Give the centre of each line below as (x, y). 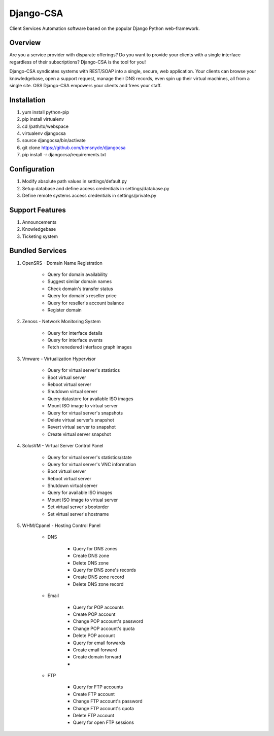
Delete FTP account (93, 716)
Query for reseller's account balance (86, 303)
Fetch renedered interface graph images (90, 347)
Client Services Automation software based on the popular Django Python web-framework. (105, 28)
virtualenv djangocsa (44, 133)
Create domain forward (97, 657)
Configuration (32, 169)
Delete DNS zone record (98, 584)
